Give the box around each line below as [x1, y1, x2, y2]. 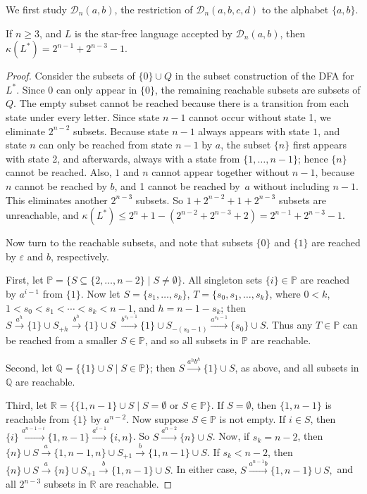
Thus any [272, 317, 313, 332]
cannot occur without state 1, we [189, 109, 331, 124]
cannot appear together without [151, 165, 290, 179]
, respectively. [50, 248, 109, 263]
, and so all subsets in [144, 332, 239, 347]
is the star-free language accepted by [75, 25, 232, 40]
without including [253, 178, 330, 193]
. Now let [80, 286, 120, 300]
